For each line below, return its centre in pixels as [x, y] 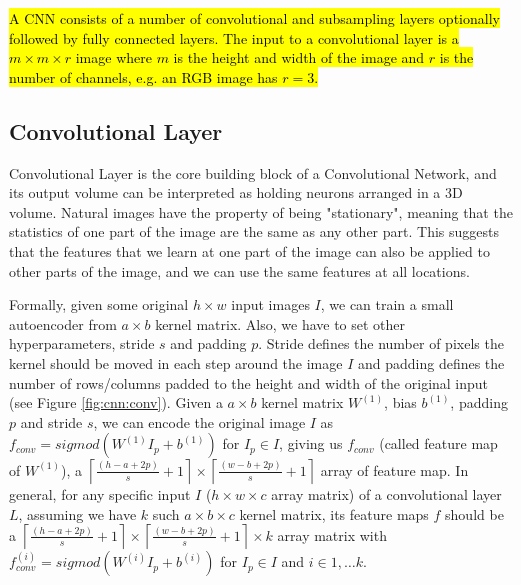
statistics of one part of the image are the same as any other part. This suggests [254, 231]
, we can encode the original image [199, 421]
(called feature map [438, 443]
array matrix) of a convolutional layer [386, 494]
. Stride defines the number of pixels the [381, 343]
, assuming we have [77, 513]
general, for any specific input [100, 494]
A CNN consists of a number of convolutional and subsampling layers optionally [254, 18]
